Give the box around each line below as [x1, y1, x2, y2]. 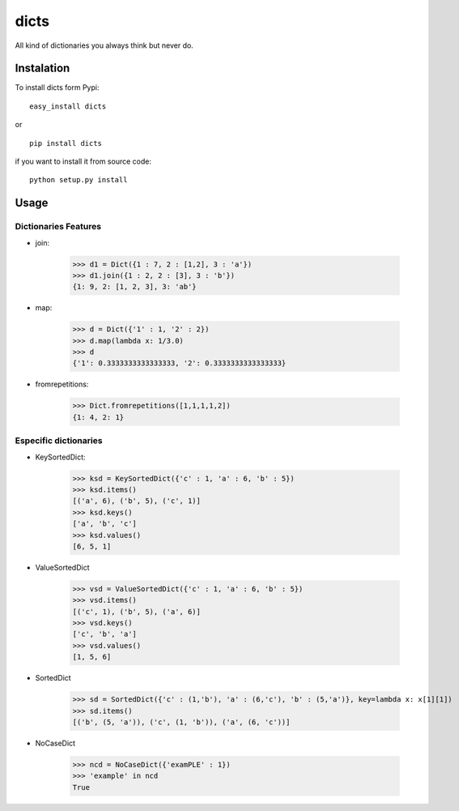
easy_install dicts [29, 101, 107, 111]
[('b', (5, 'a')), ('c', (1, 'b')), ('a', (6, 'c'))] [72, 717, 291, 727]
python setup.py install [29, 175, 128, 185]
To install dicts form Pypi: [15, 83, 100, 92]
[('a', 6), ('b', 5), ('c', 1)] [72, 497, 202, 506]
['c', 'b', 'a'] [72, 630, 138, 639]
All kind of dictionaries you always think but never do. [15, 41, 193, 50]
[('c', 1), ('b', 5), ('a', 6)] [72, 607, 202, 616]
